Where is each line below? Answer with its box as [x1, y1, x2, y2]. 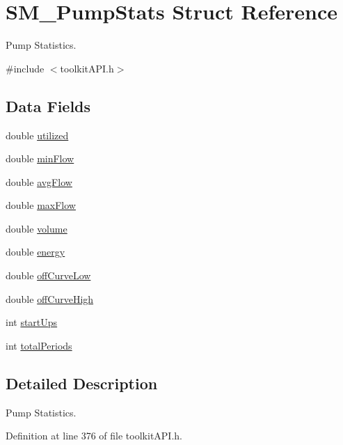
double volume [6, 221, 67, 235]
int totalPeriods [6, 338, 72, 352]
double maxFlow [6, 198, 76, 212]
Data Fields [6, 95, 91, 116]
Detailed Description [6, 372, 158, 393]
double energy [6, 244, 65, 259]
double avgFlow [6, 174, 72, 189]
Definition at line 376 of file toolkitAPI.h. [6, 428, 182, 443]
